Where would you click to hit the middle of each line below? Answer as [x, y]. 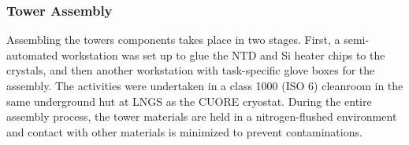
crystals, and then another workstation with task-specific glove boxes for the [191, 70]
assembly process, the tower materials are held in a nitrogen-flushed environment [202, 116]
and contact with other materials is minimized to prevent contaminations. [184, 131]
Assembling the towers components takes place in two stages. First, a [173, 40]
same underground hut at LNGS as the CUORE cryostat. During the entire [189, 101]
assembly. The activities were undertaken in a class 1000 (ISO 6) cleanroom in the [205, 85]
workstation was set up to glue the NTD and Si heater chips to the [223, 54]
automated [32, 54]
